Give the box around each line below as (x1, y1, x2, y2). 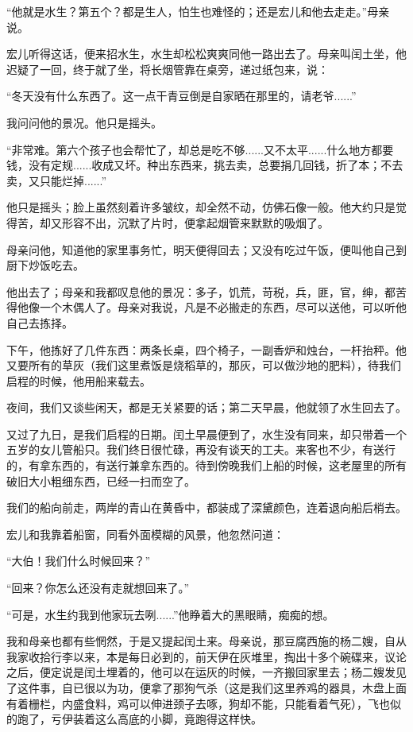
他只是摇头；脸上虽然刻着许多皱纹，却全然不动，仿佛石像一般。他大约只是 (6, 199, 396, 215)
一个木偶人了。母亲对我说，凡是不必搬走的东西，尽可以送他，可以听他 (39, 299, 407, 316)
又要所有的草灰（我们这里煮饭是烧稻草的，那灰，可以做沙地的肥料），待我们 (6, 357, 401, 374)
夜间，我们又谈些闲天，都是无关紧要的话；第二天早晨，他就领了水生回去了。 (6, 399, 407, 416)
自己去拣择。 (6, 314, 73, 331)
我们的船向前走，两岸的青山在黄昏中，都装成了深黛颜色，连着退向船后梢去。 (6, 499, 407, 516)
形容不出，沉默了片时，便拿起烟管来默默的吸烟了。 (61, 214, 329, 230)
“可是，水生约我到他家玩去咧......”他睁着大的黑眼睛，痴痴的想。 (6, 606, 334, 622)
